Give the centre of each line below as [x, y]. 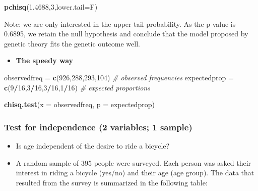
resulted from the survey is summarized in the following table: [112, 182]
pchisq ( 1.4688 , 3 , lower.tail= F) [51, 7]
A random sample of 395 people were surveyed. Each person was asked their [134, 162]
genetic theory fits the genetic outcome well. [72, 43]
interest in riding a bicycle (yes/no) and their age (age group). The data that [135, 173]
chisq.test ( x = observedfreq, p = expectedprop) [79, 104]
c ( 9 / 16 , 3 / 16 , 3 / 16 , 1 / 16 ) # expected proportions [77, 87]
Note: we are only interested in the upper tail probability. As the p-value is [120, 23]
